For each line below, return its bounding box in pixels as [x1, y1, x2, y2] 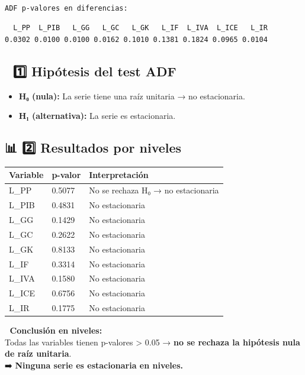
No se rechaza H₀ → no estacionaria [89, 184, 219, 196]
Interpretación [89, 169, 149, 181]
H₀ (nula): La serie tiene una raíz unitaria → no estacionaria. [18, 89, 245, 102]
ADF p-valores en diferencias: [5, 4, 128, 12]
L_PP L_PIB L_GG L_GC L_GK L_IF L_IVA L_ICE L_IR [13, 24, 268, 33]
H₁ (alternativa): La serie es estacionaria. [18, 109, 176, 122]
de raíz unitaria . [5, 347, 72, 360]
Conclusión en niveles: [9, 324, 102, 337]
